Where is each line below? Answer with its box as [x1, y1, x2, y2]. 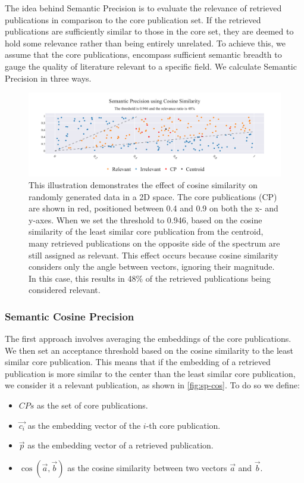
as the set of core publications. [37, 399, 148, 412]
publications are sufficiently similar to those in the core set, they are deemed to [5, 25, 294, 38]
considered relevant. [29, 283, 101, 296]
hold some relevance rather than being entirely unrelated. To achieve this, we [5, 36, 286, 49]
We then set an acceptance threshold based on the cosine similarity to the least [5, 344, 294, 356]
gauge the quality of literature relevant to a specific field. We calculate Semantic [5, 60, 297, 72]
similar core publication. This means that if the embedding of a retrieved [5, 356, 271, 368]
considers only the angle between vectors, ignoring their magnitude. [29, 260, 275, 273]
